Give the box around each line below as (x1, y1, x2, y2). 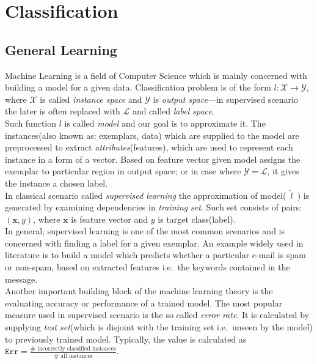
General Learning (5, 40, 117, 59)
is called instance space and (40, 92, 142, 105)
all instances (60, 352, 93, 359)
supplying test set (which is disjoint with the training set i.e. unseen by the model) (5, 321, 313, 333)
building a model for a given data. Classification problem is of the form (5, 81, 271, 94)
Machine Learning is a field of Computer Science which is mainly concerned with (5, 69, 307, 81)
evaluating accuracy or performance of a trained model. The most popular (5, 296, 283, 309)
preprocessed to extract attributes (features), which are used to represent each (5, 141, 293, 154)
